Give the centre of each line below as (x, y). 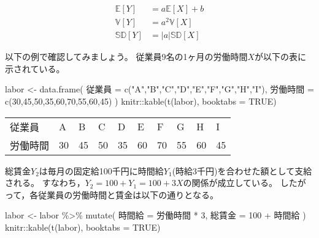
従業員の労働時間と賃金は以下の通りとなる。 (128, 194)
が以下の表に (280, 57)
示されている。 (35, 68)
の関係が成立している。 (230, 183)
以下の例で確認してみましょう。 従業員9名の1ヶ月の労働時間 (126, 57)
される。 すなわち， (45, 183)
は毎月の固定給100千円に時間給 (101, 170)
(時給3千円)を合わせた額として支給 (242, 170)
